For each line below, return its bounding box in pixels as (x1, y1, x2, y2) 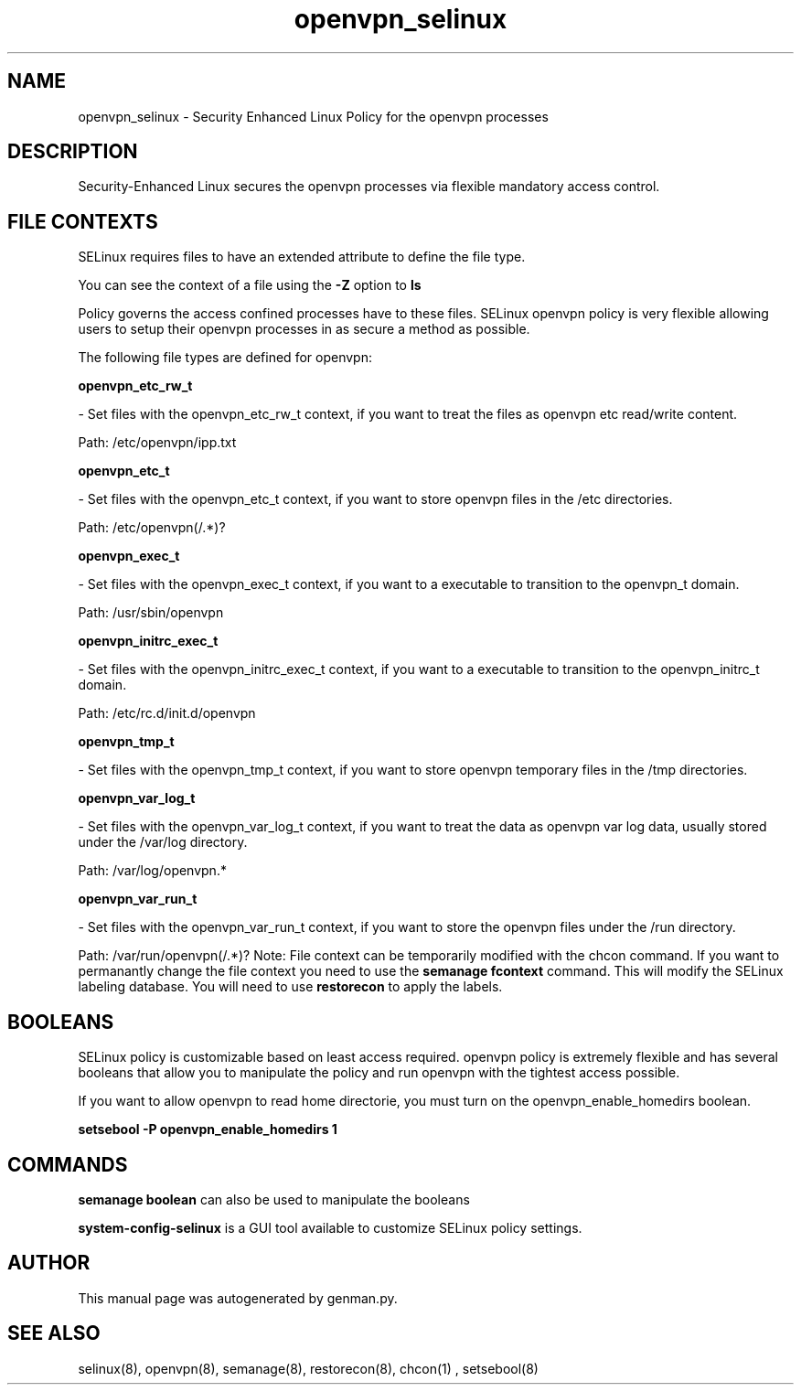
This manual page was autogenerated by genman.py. (78, 1290, 398, 1306)
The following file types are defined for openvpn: (78, 349, 372, 366)
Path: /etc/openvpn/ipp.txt (78, 434, 237, 451)
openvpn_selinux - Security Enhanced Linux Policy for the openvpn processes (78, 108, 549, 124)
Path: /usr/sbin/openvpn (78, 605, 224, 621)
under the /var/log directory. (78, 834, 248, 851)
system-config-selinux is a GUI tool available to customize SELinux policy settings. (78, 1219, 582, 1236)
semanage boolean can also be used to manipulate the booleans (78, 1191, 470, 1207)
